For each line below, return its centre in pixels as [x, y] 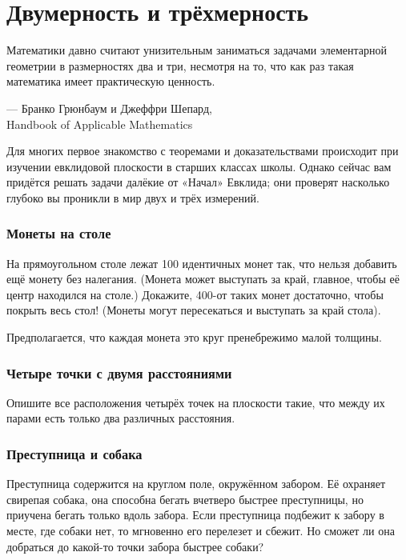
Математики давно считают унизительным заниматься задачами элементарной [197, 50]
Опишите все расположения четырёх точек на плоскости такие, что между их [196, 402]
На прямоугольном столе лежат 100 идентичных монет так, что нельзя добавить [202, 263]
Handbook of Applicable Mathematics [100, 124]
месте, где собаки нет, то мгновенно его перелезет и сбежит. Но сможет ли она [201, 531]
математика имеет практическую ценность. [111, 81]
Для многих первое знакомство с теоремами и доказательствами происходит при [203, 151]
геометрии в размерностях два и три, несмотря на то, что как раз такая [180, 65]
